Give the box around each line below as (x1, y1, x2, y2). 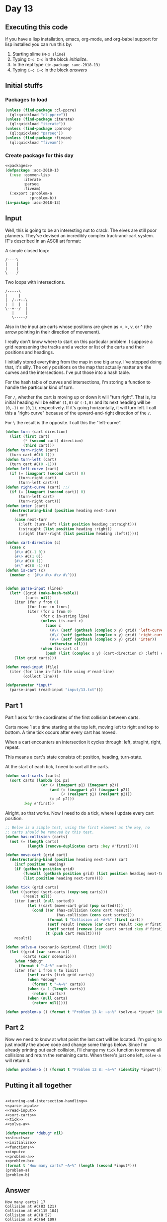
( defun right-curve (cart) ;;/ (5, 485, 70, 490)
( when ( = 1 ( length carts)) (27, 987, 85, 992)
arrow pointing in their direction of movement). (5, 329, 101, 335)
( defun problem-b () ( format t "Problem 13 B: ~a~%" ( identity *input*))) (5, 1067, 164, 1072)
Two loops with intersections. (5, 279, 66, 285)
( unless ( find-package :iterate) (5, 117, 75, 122)
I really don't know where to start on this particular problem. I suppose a (5, 339, 153, 345)
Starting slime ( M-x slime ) (12, 51, 66, 57)
